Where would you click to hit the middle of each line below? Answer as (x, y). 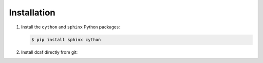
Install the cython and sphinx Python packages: (71, 27)
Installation (32, 13)
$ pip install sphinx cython (66, 39)
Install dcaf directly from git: (49, 52)
